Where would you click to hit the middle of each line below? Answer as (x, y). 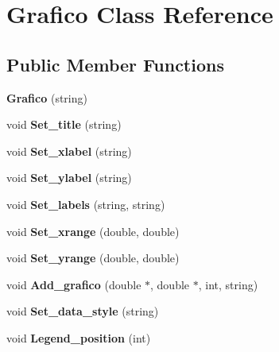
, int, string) (228, 284)
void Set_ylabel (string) (69, 178)
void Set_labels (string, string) (86, 204)
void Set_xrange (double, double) (93, 231)
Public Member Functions (115, 64)
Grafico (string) (47, 97)
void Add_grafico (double (74, 284)
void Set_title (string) (64, 124)
